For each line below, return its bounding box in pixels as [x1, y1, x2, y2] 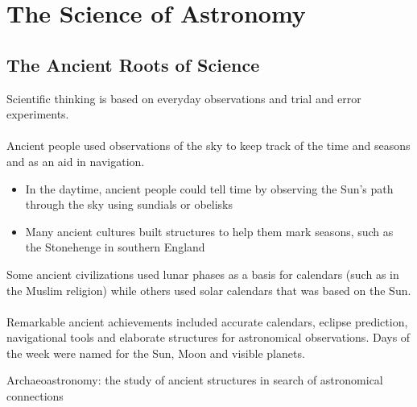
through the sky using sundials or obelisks [25, 196, 233, 213]
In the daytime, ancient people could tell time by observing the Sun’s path [25, 180, 394, 197]
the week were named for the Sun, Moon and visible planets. [6, 344, 305, 361]
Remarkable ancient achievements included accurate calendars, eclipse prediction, [6, 313, 408, 330]
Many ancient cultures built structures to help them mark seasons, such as [25, 222, 394, 239]
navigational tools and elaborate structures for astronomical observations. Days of [6, 329, 411, 346]
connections [6, 388, 64, 405]
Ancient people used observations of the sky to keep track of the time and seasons [6, 137, 411, 154]
